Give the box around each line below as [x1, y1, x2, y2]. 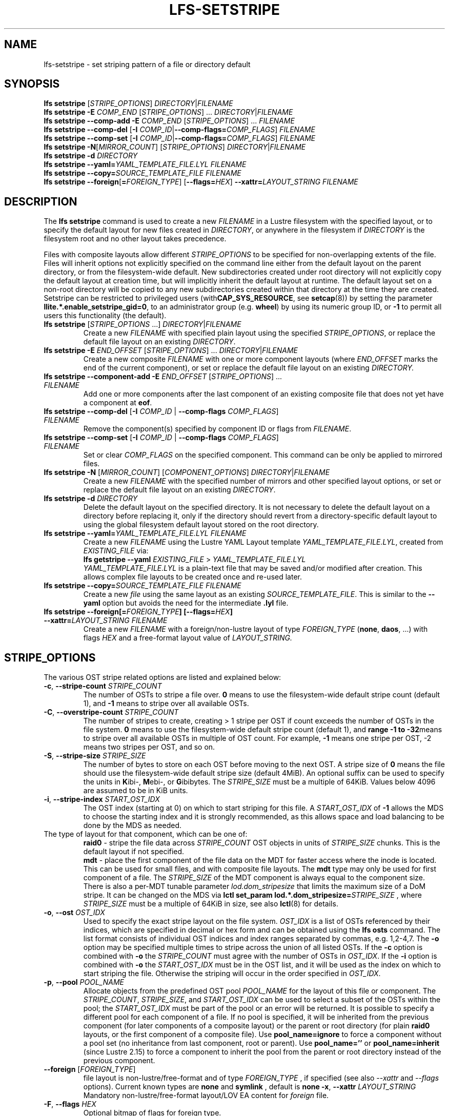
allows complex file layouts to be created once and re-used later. [83, 572, 302, 582]
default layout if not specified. [83, 847, 185, 856]
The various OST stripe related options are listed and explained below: [44, 673, 281, 682]
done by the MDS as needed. [83, 821, 181, 830]
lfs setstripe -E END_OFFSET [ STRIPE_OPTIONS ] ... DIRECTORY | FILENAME [44, 346, 298, 355]
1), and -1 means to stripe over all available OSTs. [83, 699, 249, 708]
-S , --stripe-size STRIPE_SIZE [44, 751, 146, 760]
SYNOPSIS [4, 77, 60, 91]
